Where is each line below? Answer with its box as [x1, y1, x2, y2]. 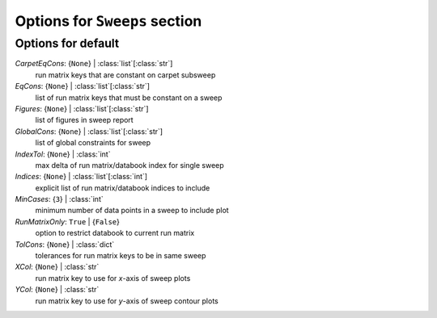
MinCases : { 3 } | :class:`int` [15, 195, 104, 204]
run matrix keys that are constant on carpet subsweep [35, 69, 216, 80]
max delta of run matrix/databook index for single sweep [35, 160, 224, 169]
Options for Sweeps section [15, 12, 202, 30]
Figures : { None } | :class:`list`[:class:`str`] [15, 103, 149, 113]
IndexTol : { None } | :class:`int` [15, 149, 111, 159]
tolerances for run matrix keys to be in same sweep [35, 251, 206, 261]
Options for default [15, 36, 120, 51]
